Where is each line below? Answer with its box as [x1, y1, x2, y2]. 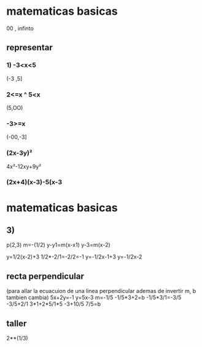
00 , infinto [6, 25, 34, 32]
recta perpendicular [6, 271, 84, 281]
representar [6, 42, 53, 53]
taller [6, 318, 27, 329]
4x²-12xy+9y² [6, 163, 42, 170]
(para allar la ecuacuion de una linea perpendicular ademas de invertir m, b [6, 287, 196, 295]
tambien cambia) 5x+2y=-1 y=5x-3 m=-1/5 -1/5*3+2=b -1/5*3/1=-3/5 [6, 294, 182, 302]
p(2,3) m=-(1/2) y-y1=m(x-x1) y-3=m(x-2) [6, 241, 111, 249]
